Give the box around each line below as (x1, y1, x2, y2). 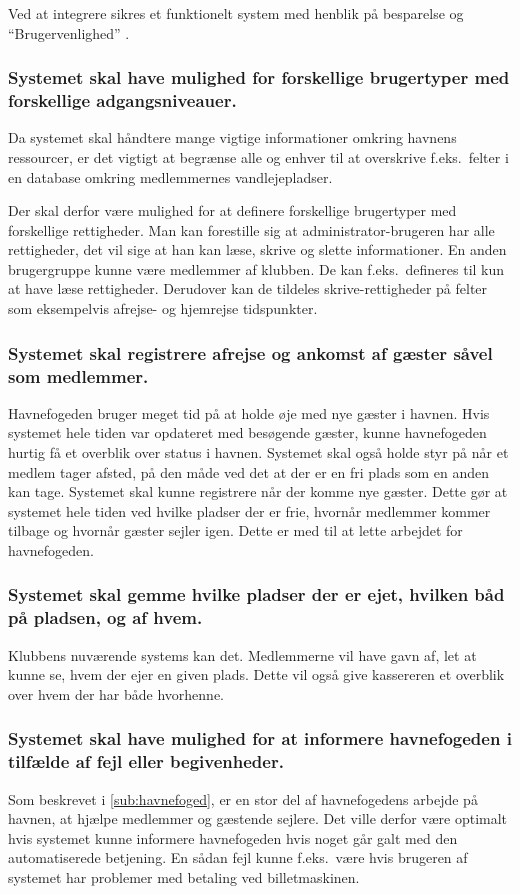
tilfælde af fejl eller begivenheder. (8, 749, 284, 774)
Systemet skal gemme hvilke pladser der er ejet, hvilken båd (8, 582, 505, 607)
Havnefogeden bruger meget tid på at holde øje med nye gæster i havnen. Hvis (8, 402, 490, 423)
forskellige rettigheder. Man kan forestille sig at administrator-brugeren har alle (8, 219, 495, 240)
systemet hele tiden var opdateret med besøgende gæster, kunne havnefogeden (8, 422, 487, 443)
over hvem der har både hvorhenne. (8, 683, 224, 704)
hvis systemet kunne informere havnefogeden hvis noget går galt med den (8, 827, 458, 848)
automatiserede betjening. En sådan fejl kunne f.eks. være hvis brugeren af (8, 847, 468, 868)
